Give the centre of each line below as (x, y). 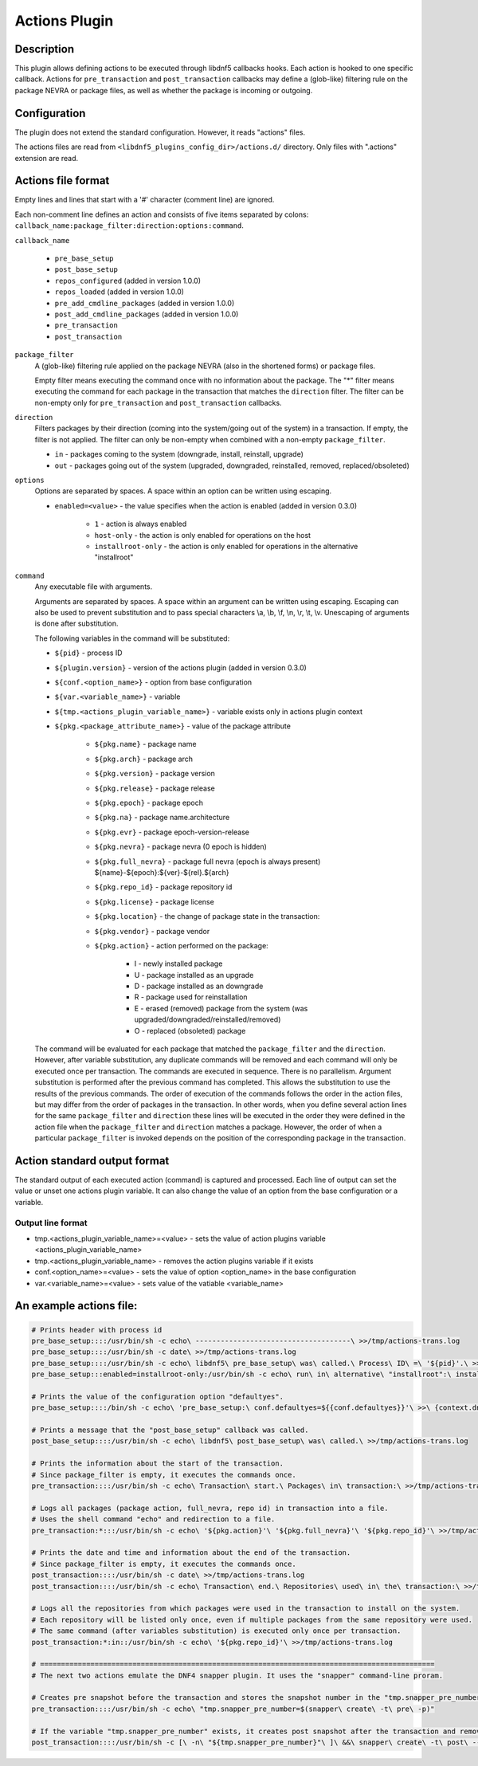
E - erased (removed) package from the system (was (221, 1008)
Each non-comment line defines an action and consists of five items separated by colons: (162, 214)
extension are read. (47, 158)
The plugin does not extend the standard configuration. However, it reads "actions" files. (160, 132)
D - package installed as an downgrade (199, 986)
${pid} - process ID (88, 653)
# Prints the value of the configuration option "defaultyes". (158, 1396)
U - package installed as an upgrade (194, 975)
